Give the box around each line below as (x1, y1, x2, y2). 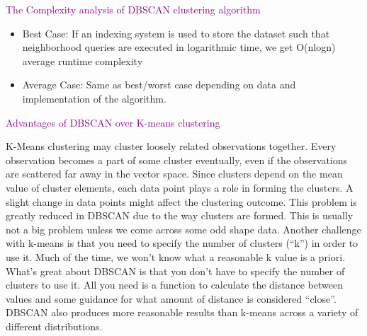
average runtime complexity (22, 53, 143, 68)
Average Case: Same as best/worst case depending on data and (22, 77, 296, 92)
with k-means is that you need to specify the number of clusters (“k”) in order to (6, 236, 358, 250)
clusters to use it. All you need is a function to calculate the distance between (6, 277, 343, 292)
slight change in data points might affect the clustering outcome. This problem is (6, 194, 357, 209)
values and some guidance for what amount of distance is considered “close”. (6, 291, 337, 306)
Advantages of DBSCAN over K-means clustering (6, 115, 220, 129)
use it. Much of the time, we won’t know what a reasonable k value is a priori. (6, 249, 346, 264)
